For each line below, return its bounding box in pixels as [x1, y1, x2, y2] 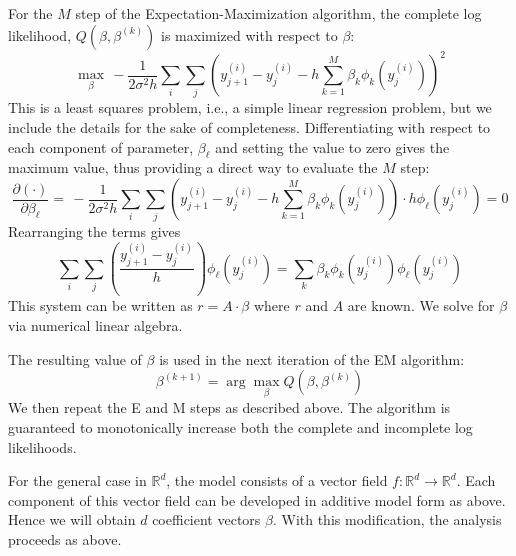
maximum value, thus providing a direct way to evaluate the [8, 157, 378, 178]
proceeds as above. [8, 528, 122, 549]
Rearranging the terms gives [8, 221, 181, 242]
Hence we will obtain [8, 509, 136, 530]
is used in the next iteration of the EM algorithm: [159, 348, 465, 369]
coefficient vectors [152, 509, 261, 530]
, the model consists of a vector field [166, 470, 388, 491]
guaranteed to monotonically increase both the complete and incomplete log [8, 416, 473, 437]
